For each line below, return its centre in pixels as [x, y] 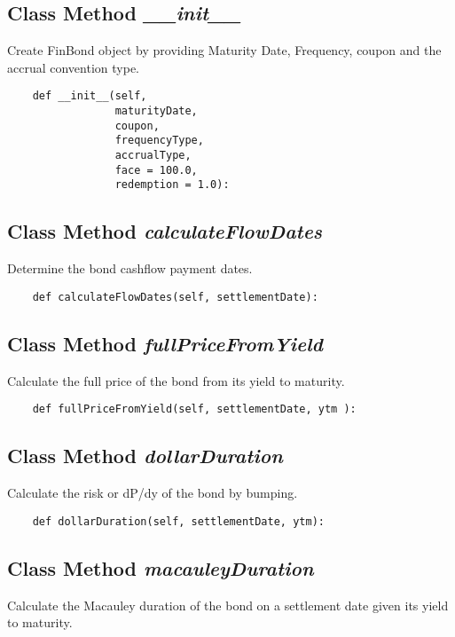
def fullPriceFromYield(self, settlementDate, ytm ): [194, 409]
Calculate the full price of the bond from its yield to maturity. [176, 380]
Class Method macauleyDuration [161, 567]
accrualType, [153, 156]
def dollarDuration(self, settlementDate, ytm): [178, 521]
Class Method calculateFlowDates [165, 231]
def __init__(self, [90, 96]
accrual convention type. [73, 67]
